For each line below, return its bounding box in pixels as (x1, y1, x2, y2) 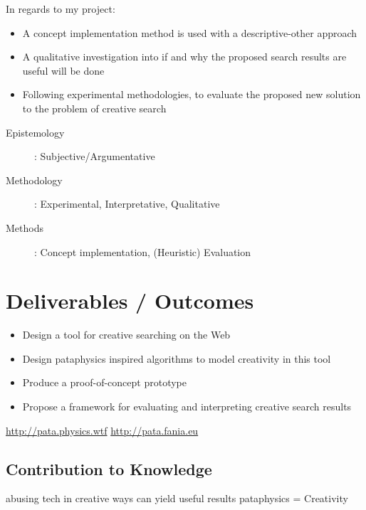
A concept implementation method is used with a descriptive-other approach (22, 25, 357, 40)
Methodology (6, 172, 63, 187)
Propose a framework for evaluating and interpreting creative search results (22, 399, 352, 414)
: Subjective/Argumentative (34, 149, 155, 164)
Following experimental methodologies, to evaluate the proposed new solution (22, 87, 361, 102)
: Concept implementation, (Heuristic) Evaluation (34, 244, 251, 259)
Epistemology (6, 124, 65, 139)
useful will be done (22, 63, 105, 78)
